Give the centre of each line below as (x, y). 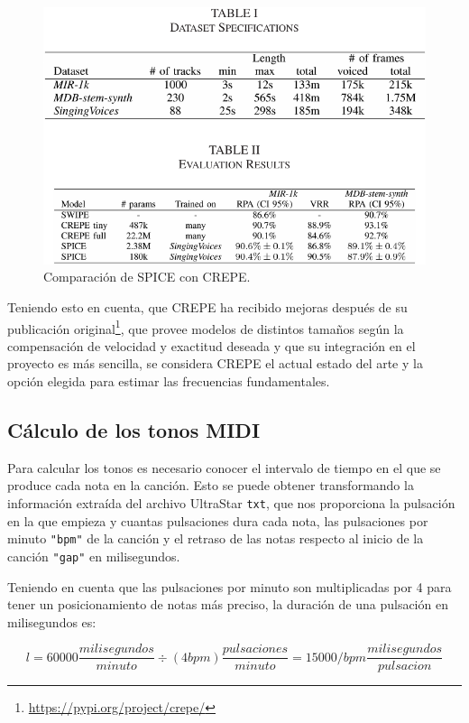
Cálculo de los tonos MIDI (134, 430)
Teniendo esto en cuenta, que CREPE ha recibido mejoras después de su (207, 306)
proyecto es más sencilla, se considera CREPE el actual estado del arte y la (215, 363)
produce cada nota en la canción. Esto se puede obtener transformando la (211, 485)
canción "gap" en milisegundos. (94, 556)
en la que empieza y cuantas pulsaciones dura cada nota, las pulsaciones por (218, 520)
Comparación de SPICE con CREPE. (147, 277)
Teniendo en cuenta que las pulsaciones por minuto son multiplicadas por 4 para (230, 586)
